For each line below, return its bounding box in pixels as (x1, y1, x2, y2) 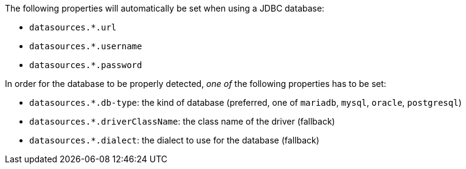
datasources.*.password (29, 60, 142, 70)
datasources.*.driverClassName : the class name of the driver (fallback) (29, 116, 335, 126)
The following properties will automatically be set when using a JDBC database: (5, 3, 325, 13)
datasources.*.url (29, 22, 117, 32)
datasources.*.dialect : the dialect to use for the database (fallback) (29, 135, 319, 145)
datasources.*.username (29, 41, 142, 51)
